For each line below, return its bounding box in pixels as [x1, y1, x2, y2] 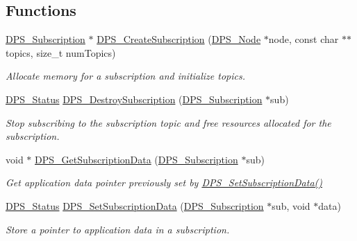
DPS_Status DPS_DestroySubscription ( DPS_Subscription [6, 91, 263, 106]
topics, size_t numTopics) [6, 45, 116, 60]
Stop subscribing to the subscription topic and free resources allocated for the [6, 115, 331, 130]
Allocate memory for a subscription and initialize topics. [6, 69, 246, 83]
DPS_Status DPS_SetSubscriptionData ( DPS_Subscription [6, 198, 264, 213]
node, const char [268, 32, 339, 46]
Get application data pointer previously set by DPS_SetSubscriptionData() [6, 175, 323, 190]
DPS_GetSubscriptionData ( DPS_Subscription [35, 152, 238, 166]
